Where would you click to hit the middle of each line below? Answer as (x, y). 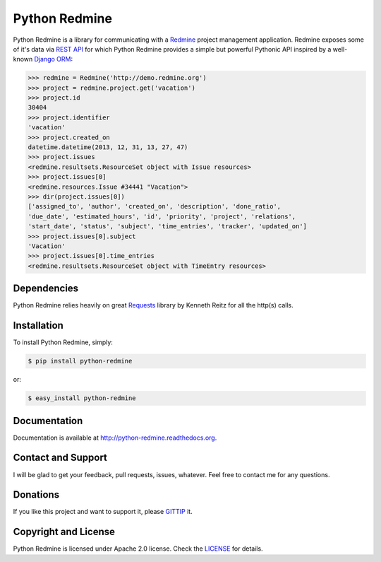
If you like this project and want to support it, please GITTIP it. (103, 512)
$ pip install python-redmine (80, 361)
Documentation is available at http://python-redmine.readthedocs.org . (115, 438)
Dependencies (46, 289)
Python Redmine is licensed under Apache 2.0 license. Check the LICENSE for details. (138, 549)
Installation (38, 326)
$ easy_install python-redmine (82, 398)
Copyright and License (64, 532)
